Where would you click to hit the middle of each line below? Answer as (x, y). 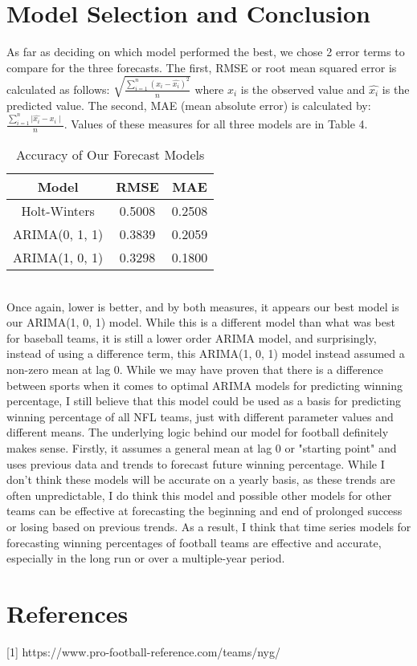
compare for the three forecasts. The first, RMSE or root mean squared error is (202, 67)
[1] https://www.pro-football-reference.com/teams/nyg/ (143, 651)
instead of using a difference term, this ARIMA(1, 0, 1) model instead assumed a (206, 353)
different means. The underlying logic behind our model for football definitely (198, 432)
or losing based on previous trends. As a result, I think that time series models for (209, 527)
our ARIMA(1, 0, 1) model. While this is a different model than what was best (201, 322)
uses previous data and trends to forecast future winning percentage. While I (196, 463)
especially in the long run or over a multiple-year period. (146, 558)
